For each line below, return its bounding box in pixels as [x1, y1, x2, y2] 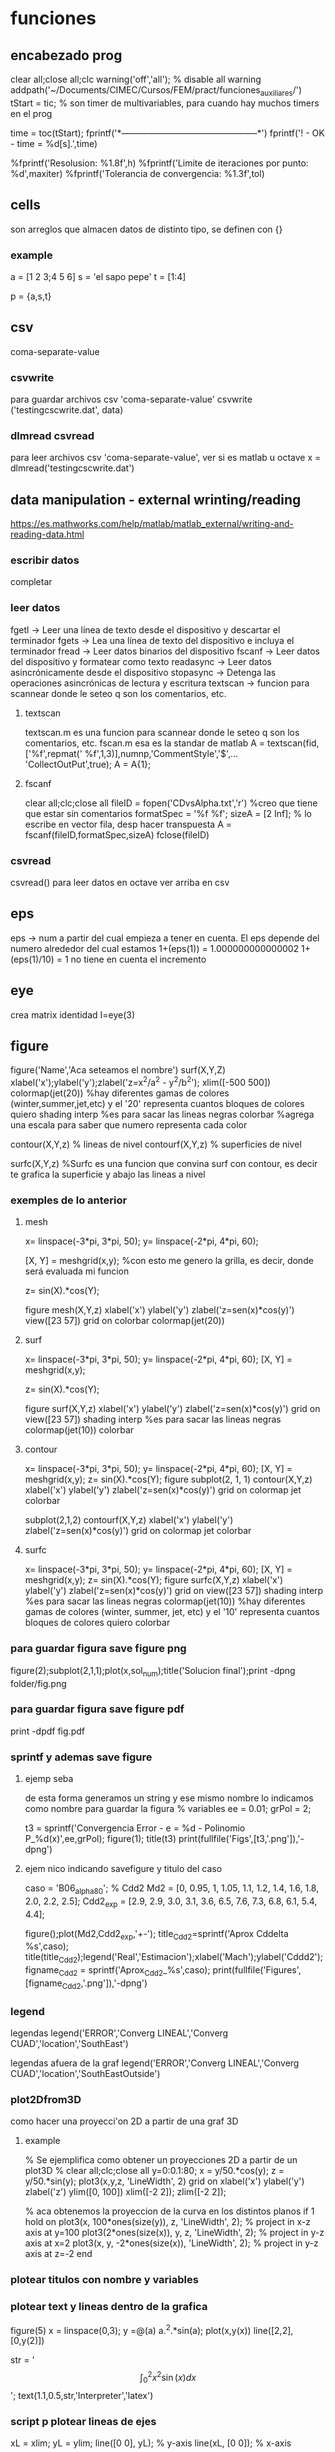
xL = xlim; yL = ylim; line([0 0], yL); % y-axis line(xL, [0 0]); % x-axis [10, 2437, 292, 2449]
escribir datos [10, 553, 80, 567]
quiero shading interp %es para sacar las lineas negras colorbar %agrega [10, 1108, 315, 1121]
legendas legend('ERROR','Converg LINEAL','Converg [10, 2027, 229, 2039]
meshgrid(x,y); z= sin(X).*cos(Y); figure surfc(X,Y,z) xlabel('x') [24, 1574, 284, 1586]
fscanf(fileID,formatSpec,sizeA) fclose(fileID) [24, 828, 210, 841]
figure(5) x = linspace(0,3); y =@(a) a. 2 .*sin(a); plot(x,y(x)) [10, 2322, 252, 2336]
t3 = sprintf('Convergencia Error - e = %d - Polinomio [24, 1822, 246, 1834]
